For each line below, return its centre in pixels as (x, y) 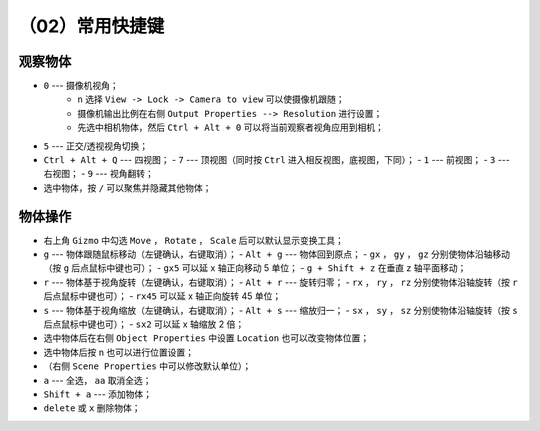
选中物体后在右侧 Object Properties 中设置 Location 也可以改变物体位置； (206, 338)
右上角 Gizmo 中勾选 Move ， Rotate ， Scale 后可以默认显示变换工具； (194, 240)
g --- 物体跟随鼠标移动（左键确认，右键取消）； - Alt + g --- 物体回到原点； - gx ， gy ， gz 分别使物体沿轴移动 (276, 254)
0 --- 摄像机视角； (81, 86)
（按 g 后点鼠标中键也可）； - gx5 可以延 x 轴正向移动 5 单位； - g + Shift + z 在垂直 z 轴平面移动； (255, 268)
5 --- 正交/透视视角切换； (96, 146)
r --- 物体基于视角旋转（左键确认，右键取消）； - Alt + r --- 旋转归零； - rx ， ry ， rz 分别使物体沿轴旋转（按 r (281, 282)
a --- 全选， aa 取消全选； (97, 380)
